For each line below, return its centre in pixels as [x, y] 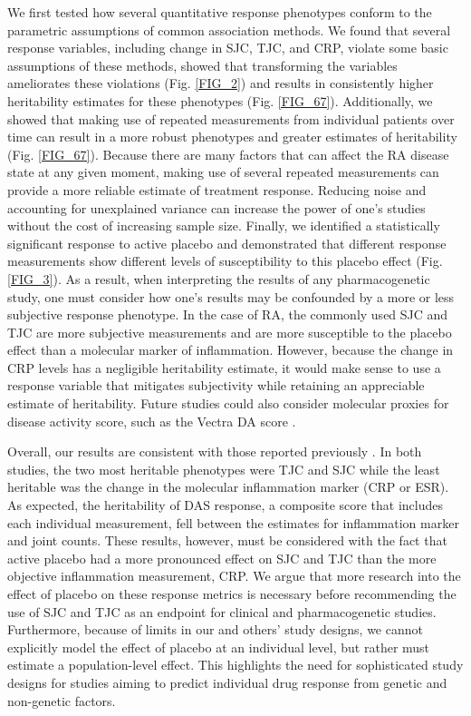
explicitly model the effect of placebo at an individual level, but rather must [219, 647]
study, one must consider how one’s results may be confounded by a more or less [231, 296]
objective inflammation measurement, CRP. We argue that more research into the [234, 576]
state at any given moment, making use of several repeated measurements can [223, 172]
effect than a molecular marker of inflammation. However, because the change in [231, 350]
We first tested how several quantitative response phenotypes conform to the [220, 12]
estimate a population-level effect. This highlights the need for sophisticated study [235, 665]
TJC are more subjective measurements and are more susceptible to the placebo [230, 332]
